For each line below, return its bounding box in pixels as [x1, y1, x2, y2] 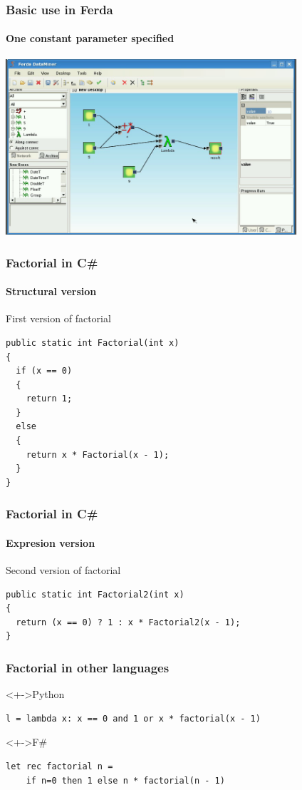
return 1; [26, 394, 73, 404]
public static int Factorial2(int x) [6, 589, 184, 600]
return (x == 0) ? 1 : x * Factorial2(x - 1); [16, 617, 241, 627]
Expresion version [6, 535, 95, 550]
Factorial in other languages [6, 658, 170, 676]
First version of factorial [6, 311, 111, 326]
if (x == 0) [16, 366, 73, 376]
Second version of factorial [6, 563, 121, 578]
